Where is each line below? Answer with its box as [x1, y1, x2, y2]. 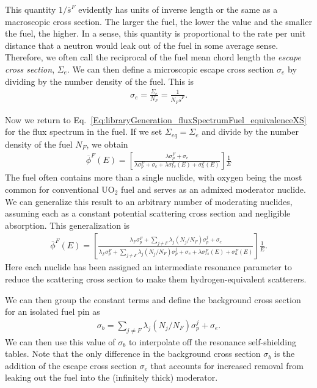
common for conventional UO [5, 183, 115, 196]
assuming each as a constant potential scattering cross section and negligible [5, 207, 291, 220]
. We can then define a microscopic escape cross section [67, 62, 274, 75]
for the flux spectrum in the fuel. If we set [5, 125, 162, 138]
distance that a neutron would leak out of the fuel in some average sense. [5, 38, 279, 51]
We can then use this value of [5, 335, 115, 348]
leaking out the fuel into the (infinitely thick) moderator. [5, 371, 218, 384]
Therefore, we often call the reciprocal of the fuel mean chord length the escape [5, 51, 301, 63]
